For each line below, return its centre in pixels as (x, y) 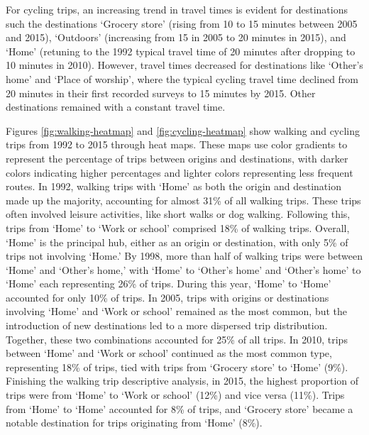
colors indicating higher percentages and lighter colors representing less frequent (180, 172)
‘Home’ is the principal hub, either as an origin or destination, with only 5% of (177, 242)
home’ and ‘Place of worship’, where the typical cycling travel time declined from (182, 78)
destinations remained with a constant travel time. (116, 107)
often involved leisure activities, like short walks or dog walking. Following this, (178, 214)
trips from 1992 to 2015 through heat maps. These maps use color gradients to (177, 144)
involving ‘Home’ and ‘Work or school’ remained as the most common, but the (177, 311)
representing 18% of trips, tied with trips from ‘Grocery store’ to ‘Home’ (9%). (177, 367)
